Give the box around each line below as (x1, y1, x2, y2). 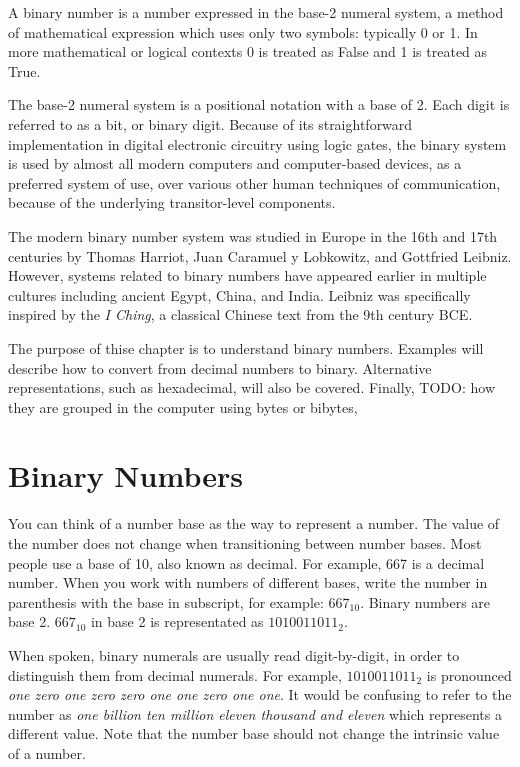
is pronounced (426, 664, 512, 685)
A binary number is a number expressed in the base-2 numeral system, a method (8, 2, 504, 22)
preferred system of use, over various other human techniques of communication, (8, 172, 501, 193)
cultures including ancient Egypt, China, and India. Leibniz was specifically (8, 284, 471, 305)
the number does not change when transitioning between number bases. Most (8, 533, 482, 553)
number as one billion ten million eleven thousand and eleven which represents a (8, 703, 502, 724)
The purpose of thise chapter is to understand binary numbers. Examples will (8, 337, 484, 358)
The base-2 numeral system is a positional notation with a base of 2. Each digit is (8, 94, 510, 115)
